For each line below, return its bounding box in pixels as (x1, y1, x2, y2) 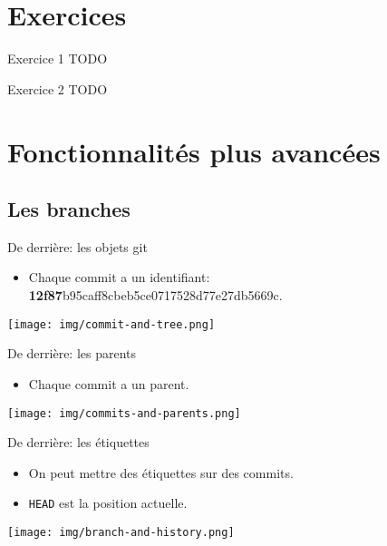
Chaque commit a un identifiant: (28, 268, 210, 287)
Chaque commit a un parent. (28, 374, 189, 393)
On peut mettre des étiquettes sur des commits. (28, 463, 294, 482)
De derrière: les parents (7, 344, 137, 363)
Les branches (7, 195, 131, 223)
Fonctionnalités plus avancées (7, 132, 381, 170)
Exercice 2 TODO (7, 79, 108, 98)
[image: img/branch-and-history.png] (7, 526, 235, 540)
